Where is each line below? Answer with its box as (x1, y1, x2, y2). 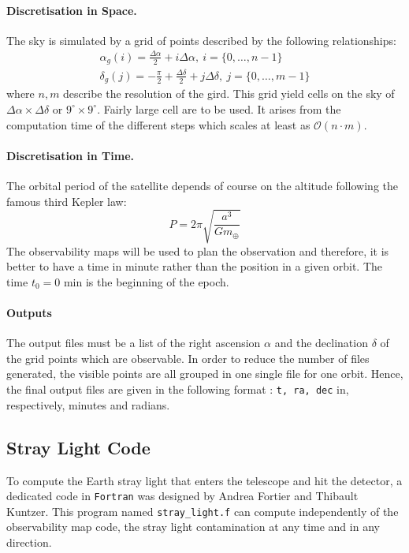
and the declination (274, 334, 368, 351)
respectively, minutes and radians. (6, 396, 170, 413)
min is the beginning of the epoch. (63, 273, 229, 290)
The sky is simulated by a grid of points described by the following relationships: (6, 32, 396, 48)
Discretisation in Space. (6, 2, 137, 18)
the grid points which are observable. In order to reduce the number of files (6, 349, 370, 366)
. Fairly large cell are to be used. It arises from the (97, 100, 341, 117)
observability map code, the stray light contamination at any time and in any (6, 518, 380, 535)
